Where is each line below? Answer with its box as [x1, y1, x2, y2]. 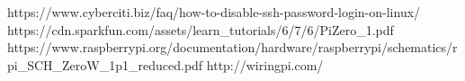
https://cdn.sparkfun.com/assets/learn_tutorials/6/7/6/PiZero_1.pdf [7, 20, 394, 39]
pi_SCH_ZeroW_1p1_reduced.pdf [7, 55, 203, 74]
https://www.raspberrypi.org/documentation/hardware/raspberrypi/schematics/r [7, 38, 458, 57]
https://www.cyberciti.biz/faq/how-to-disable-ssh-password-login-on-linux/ [7, 3, 421, 21]
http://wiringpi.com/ [206, 55, 324, 74]
